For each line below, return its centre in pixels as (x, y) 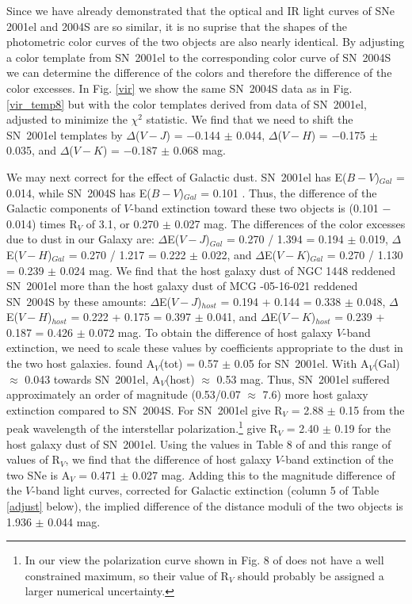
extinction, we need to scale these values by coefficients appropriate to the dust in (205, 348)
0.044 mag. (74, 521)
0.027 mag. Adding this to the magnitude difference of (264, 474)
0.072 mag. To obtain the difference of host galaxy (211, 332)
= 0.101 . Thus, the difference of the (289, 192)
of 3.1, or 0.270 (122, 223)
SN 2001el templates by (65, 134)
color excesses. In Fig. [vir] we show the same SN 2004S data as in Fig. (179, 88)
